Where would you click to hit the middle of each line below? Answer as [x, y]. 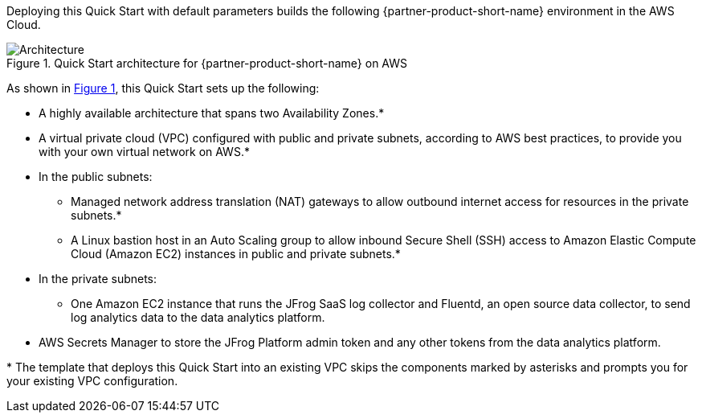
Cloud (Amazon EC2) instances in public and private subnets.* [236, 254]
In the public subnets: [96, 177]
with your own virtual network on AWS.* [144, 152]
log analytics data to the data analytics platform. [198, 317]
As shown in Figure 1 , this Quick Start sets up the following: [163, 88]
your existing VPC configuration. [92, 381]
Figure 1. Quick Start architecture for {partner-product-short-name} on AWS [207, 63]
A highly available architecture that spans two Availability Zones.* [212, 113]
